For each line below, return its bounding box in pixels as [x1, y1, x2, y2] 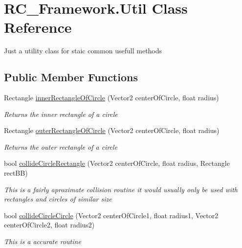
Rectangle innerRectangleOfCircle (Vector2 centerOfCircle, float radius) [4, 92, 219, 103]
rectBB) [4, 168, 28, 178]
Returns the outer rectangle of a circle [4, 141, 118, 152]
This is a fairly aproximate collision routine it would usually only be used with [4, 184, 238, 194]
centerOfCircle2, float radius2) [4, 220, 95, 230]
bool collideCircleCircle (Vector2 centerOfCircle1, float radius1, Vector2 [4, 210, 219, 220]
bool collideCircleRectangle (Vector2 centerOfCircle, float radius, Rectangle [4, 158, 230, 168]
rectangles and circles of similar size [4, 194, 112, 204]
